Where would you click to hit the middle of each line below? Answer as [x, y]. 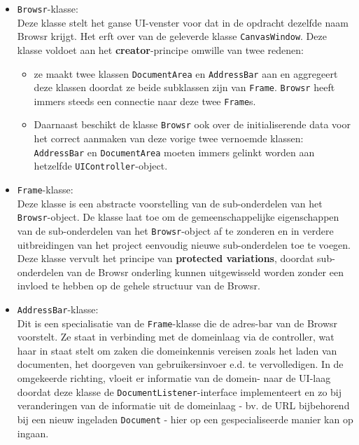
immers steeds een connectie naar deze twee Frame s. [145, 101]
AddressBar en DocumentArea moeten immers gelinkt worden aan [174, 152]
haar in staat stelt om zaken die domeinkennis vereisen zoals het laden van [177, 350]
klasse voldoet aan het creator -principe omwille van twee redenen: [160, 49]
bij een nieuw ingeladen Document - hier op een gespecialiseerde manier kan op [185, 419]
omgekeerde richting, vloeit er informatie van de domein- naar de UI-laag [174, 378]
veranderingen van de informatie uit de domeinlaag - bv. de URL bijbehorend [183, 405]
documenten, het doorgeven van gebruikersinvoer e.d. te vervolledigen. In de [180, 364]
